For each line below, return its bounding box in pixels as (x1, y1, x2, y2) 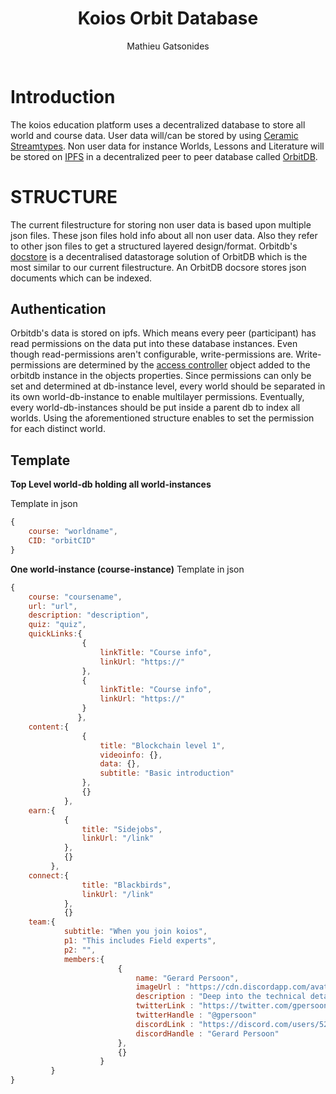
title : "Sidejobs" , (81, 824, 163, 834)
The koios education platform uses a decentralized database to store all (10, 118, 306, 131)
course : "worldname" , (28, 527, 118, 537)
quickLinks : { (28, 629, 83, 639)
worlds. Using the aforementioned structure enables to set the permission (10, 412, 315, 424)
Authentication (10, 301, 107, 318)
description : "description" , (28, 610, 150, 621)
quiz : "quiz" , (28, 620, 87, 630)
